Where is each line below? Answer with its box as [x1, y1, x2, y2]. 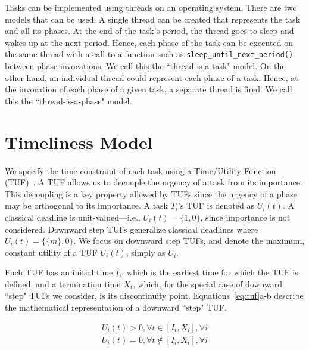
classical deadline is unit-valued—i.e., [5, 210, 141, 223]
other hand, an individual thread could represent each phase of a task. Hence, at [5, 71, 298, 83]
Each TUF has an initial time [5, 266, 113, 278]
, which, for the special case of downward [132, 277, 282, 290]
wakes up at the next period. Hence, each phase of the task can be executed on [5, 36, 293, 48]
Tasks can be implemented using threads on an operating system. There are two [5, 1, 297, 13]
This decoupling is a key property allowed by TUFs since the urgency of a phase [5, 187, 298, 200]
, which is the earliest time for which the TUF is [121, 266, 298, 278]
